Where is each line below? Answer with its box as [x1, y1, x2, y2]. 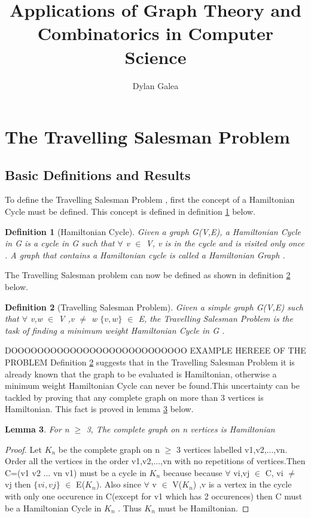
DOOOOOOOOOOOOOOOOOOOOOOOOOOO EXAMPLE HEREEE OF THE [5, 344, 306, 356]
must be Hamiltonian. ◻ [158, 501, 249, 514]
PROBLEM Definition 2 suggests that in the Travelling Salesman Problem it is [5, 356, 295, 368]
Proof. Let [5, 443, 42, 455]
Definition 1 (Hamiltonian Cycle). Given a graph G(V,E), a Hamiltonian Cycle [5, 225, 301, 237]
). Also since [96, 478, 141, 490]
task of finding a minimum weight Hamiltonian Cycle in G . [5, 324, 225, 336]
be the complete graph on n [58, 443, 160, 455]
